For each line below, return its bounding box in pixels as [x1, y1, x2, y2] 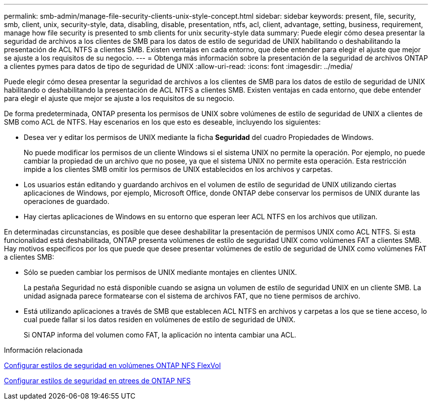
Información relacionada [4, 346, 83, 354]
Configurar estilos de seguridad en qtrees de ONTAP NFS [4, 376, 191, 385]
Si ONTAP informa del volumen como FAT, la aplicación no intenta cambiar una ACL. [24, 331, 296, 339]
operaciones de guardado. [24, 197, 109, 205]
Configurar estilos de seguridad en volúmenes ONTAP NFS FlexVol [4, 361, 221, 370]
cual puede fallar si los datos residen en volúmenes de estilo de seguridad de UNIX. [24, 315, 296, 324]
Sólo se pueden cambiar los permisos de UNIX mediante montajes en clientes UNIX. [24, 268, 297, 276]
